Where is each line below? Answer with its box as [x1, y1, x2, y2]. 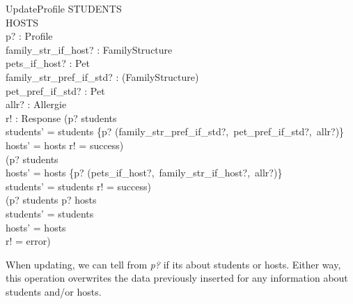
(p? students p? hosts [6, 192, 97, 207]
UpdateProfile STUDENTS [6, 1, 122, 15]
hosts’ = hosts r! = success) [6, 137, 124, 152]
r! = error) [6, 234, 51, 248]
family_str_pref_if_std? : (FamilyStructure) [6, 69, 199, 84]
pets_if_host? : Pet [6, 56, 90, 70]
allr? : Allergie [6, 97, 67, 112]
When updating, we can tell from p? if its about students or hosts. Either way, [6, 257, 341, 271]
